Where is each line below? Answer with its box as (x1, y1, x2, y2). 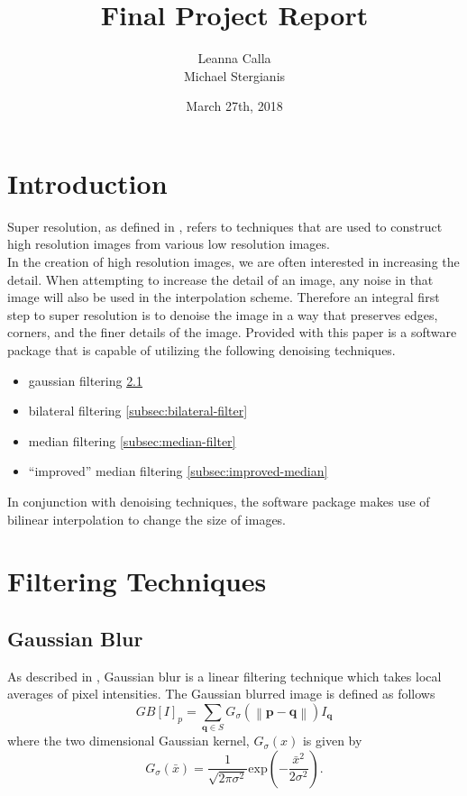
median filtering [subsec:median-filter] (28, 431, 236, 450)
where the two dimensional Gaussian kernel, (7, 731, 250, 750)
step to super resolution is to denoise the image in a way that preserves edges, (7, 305, 438, 324)
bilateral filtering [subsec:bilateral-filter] (28, 401, 248, 420)
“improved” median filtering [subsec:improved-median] (28, 462, 328, 480)
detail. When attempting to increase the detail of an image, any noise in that (7, 270, 434, 288)
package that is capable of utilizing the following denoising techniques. (7, 341, 396, 359)
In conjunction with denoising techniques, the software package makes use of (7, 491, 430, 510)
